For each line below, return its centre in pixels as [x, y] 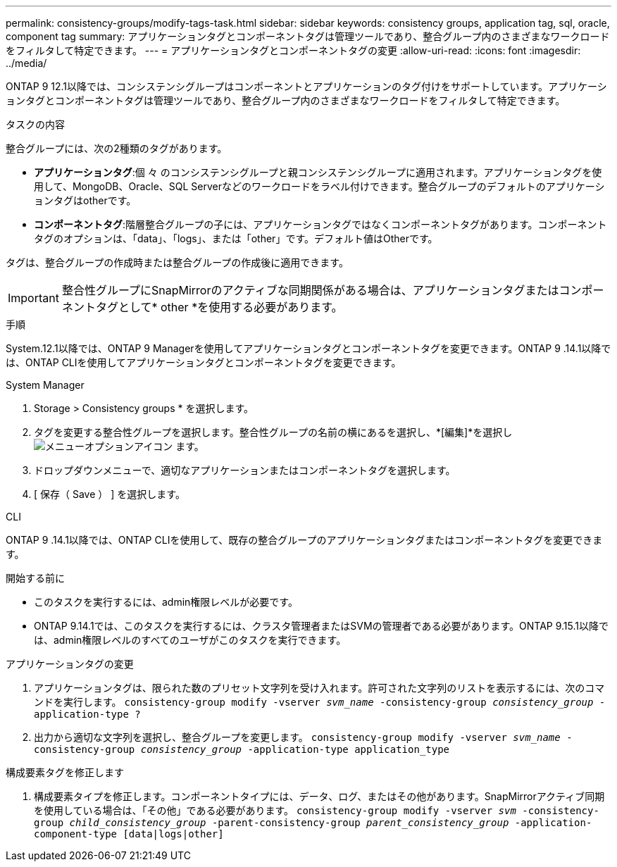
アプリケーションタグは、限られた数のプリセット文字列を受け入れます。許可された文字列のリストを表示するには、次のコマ [319, 688]
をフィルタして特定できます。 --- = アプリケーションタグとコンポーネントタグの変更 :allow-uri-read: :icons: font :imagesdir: [293, 50]
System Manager [45, 385]
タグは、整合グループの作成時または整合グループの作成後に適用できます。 [177, 262]
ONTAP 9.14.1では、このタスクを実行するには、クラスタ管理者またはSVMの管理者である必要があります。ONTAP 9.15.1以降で [321, 626]
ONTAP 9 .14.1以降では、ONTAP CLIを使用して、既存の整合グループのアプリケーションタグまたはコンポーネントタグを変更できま [304, 540]
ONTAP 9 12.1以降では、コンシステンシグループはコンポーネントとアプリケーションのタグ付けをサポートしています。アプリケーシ [306, 86]
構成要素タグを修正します [65, 772]
